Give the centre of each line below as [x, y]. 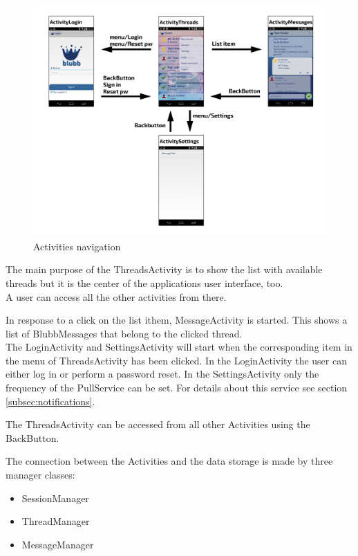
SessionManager [55, 498]
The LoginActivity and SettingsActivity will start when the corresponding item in [179, 347]
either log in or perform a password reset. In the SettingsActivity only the [162, 374]
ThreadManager [56, 521]
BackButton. [32, 437]
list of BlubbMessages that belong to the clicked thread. [124, 333]
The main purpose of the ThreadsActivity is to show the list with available [164, 269]
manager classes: [40, 475]
